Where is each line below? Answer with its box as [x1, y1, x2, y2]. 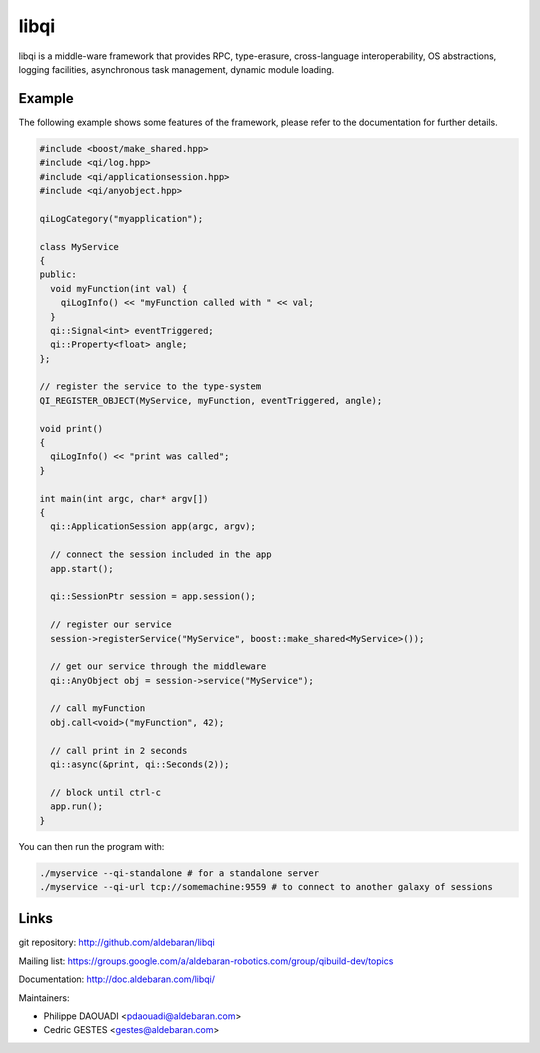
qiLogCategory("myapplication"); [39, 213, 204, 224]
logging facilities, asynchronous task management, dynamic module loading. [18, 63, 335, 75]
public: [39, 269, 77, 280]
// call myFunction [50, 703, 146, 714]
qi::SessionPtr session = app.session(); [50, 591, 257, 602]
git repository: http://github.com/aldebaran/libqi [18, 936, 215, 949]
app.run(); [50, 801, 104, 812]
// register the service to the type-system [39, 381, 262, 392]
